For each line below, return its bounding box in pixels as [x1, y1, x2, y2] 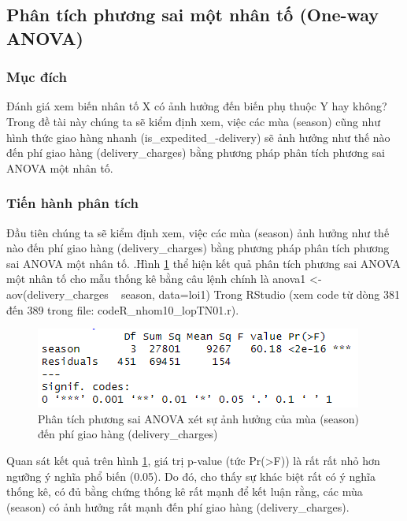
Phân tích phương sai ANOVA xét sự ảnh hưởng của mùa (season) [38, 410, 360, 426]
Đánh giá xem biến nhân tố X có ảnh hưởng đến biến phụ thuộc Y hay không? [6, 98, 387, 114]
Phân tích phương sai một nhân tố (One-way [6, 2, 379, 27]
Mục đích [6, 67, 67, 87]
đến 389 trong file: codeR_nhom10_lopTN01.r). [6, 301, 239, 318]
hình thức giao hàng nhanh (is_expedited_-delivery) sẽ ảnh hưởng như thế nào [6, 128, 390, 145]
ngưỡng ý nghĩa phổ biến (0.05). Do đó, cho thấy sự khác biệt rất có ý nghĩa [6, 467, 376, 484]
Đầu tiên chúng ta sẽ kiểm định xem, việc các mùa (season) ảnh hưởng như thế [6, 224, 390, 240]
